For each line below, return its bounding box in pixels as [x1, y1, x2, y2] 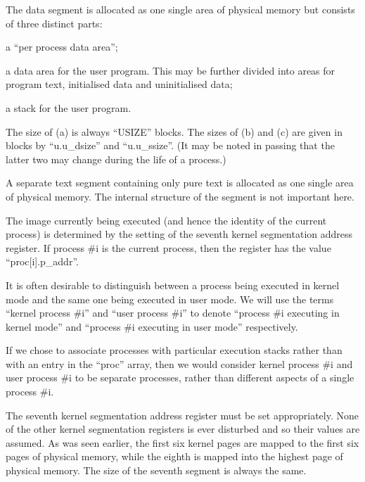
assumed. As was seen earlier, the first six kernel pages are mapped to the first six [6, 435, 359, 450]
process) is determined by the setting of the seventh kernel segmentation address [6, 227, 353, 241]
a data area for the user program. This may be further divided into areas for [6, 63, 335, 77]
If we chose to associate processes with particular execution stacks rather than [6, 343, 342, 357]
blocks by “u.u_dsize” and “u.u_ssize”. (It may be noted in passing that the [6, 138, 335, 153]
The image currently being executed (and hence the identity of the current [6, 213, 327, 227]
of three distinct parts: [6, 15, 103, 30]
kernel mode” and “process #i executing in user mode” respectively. [6, 319, 298, 334]
